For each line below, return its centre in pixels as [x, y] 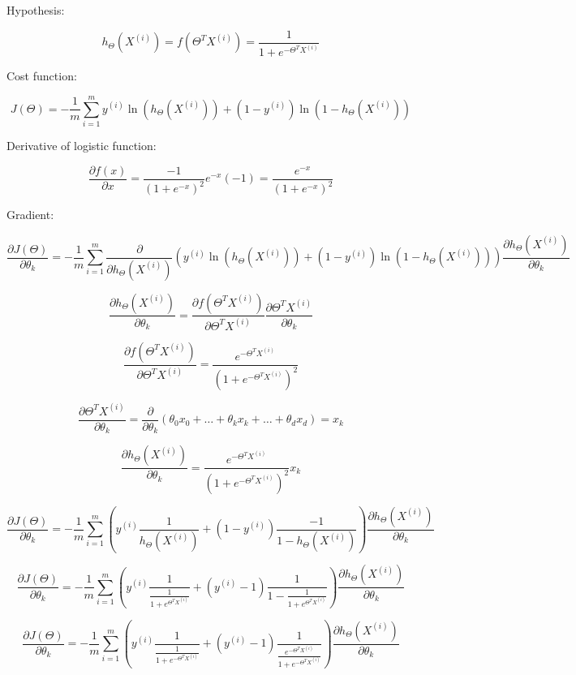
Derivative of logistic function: [82, 146]
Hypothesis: [36, 10]
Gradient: [30, 215]
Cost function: [42, 76]
